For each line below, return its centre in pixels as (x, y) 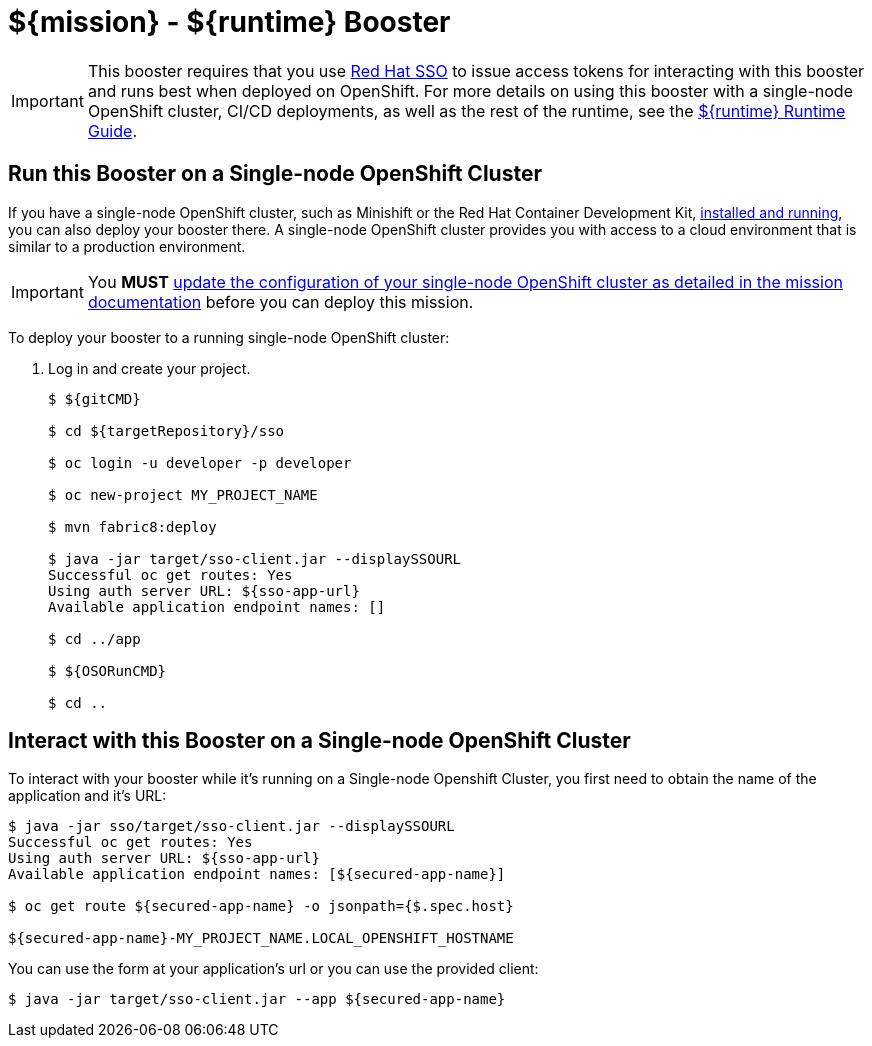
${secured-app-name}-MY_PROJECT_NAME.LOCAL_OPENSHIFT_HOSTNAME (261, 938)
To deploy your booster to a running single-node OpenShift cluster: (229, 337)
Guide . (112, 130)
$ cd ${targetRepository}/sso (166, 430)
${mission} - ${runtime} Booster (229, 22)
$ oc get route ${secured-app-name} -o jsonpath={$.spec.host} (261, 906)
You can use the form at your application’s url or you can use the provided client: (273, 969)
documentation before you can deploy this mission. (280, 301)
